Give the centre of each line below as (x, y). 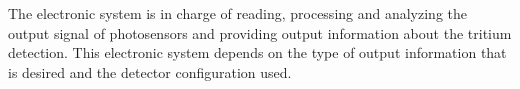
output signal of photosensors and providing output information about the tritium (260, 32)
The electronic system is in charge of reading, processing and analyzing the (238, 13)
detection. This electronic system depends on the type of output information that (257, 52)
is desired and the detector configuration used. (150, 71)
